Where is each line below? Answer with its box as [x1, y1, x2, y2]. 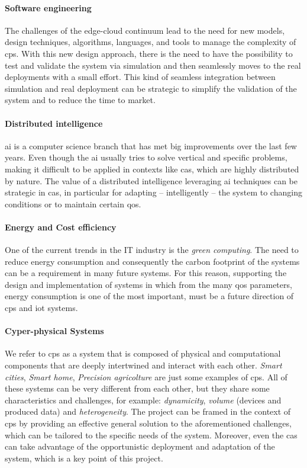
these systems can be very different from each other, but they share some [5, 382, 270, 395]
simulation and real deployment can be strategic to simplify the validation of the [5, 82, 297, 94]
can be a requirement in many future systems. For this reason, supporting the [5, 267, 287, 279]
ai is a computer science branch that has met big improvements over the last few [5, 139, 297, 152]
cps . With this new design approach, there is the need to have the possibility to [5, 47, 293, 59]
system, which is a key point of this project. [5, 451, 163, 464]
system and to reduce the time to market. [5, 94, 156, 106]
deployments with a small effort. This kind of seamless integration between [5, 70, 276, 83]
